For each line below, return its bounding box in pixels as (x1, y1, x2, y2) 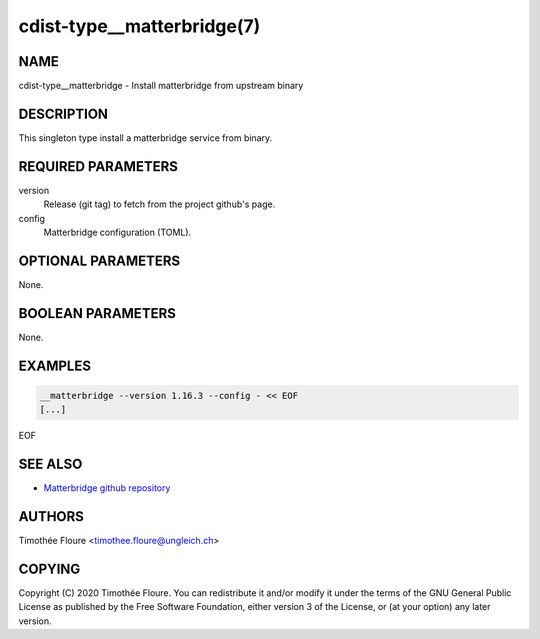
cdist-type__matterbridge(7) (18, 15, 261, 37)
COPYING (18, 560, 81, 577)
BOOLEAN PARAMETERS (18, 305, 177, 322)
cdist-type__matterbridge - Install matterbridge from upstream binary (18, 80, 304, 92)
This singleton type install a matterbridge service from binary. (18, 131, 273, 144)
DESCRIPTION (18, 105, 109, 122)
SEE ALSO (18, 456, 83, 473)
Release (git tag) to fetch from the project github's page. (43, 198, 276, 210)
